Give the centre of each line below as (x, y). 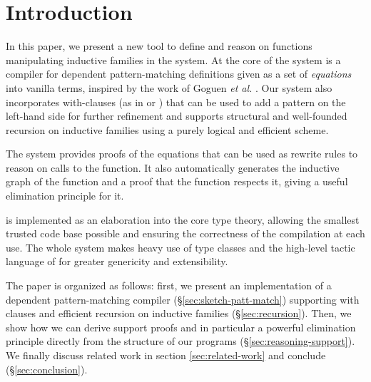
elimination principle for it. (65, 196)
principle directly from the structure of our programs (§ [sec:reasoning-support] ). (181, 341)
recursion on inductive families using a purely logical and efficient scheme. (167, 129)
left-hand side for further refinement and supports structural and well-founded (177, 116)
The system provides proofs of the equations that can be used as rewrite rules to (182, 154)
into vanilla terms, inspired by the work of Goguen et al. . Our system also (169, 87)
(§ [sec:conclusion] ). (47, 369)
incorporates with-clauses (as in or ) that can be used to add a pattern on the (176, 102)
